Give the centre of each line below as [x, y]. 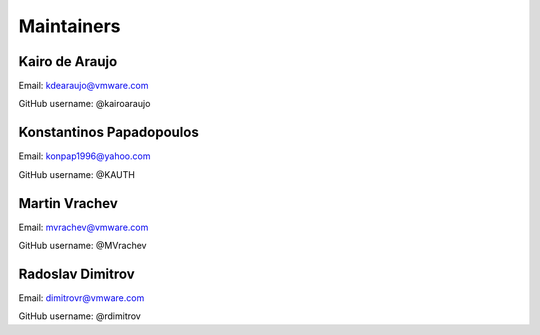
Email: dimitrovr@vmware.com [81, 297]
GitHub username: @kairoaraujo [84, 104]
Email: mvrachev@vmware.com [83, 227]
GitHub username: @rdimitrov [80, 316]
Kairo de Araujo [68, 61]
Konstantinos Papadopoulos [108, 132]
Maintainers [69, 26]
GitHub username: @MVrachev [82, 246]
